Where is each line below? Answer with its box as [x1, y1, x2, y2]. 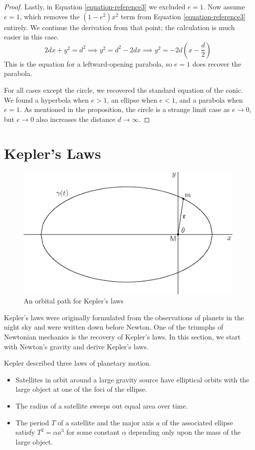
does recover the [192, 58, 241, 69]
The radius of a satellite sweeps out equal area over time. [15, 401, 188, 411]
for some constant [66, 427, 120, 437]
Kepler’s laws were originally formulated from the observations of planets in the [4, 312, 244, 322]
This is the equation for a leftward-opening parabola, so [4, 58, 172, 69]
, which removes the [20, 11, 80, 21]
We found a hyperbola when [4, 94, 89, 105]
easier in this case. [4, 32, 59, 42]
